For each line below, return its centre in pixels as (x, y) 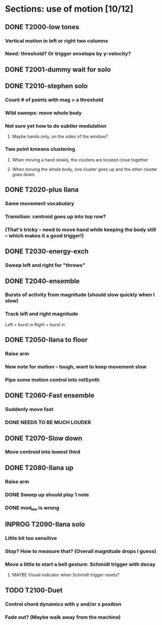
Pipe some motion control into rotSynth (52, 379)
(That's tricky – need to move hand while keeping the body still (81, 230)
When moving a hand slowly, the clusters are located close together (80, 160)
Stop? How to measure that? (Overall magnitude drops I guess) (81, 552)
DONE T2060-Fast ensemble (50, 396)
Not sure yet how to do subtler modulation (56, 126)
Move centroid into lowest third (43, 452)
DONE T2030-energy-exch (47, 251)
